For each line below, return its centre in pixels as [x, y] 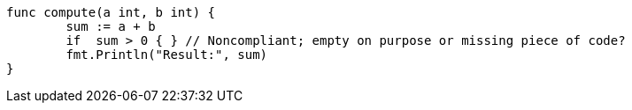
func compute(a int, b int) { [111, 12]
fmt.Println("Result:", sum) [167, 55]
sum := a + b [111, 26]
